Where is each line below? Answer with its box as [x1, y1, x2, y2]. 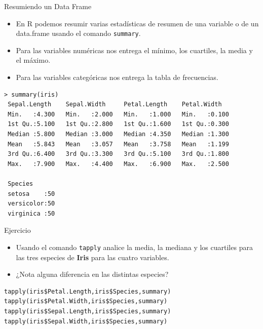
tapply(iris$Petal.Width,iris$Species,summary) [4, 298, 168, 305]
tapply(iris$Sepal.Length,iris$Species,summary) [4, 307, 171, 315]
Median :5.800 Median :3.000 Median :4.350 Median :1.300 [8, 131, 229, 138]
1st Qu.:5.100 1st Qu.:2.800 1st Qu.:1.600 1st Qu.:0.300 [8, 120, 229, 128]
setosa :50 [8, 190, 55, 197]
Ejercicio [4, 225, 31, 235]
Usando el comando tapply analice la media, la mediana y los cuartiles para [16, 241, 253, 252]
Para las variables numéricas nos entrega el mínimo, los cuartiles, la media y [16, 45, 253, 55]
